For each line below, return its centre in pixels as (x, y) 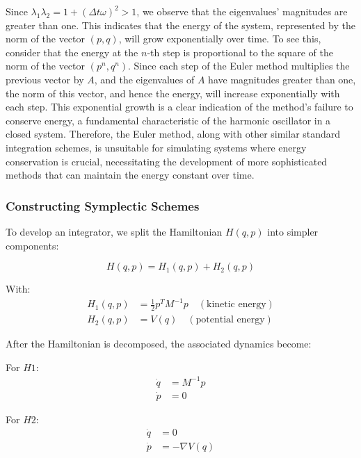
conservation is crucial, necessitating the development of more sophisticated (167, 161)
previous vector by (45, 79)
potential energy (230, 320)
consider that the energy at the (72, 52)
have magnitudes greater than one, (282, 79)
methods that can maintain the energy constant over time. (130, 175)
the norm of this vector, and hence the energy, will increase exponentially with (173, 93)
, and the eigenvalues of (144, 79)
